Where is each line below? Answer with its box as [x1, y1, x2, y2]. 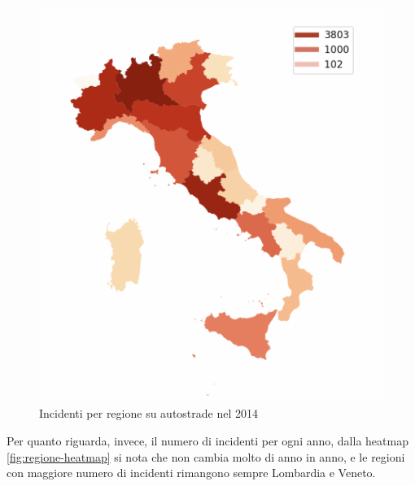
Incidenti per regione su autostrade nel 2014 [39, 405, 258, 422]
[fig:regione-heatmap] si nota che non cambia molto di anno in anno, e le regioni [7, 448, 405, 465]
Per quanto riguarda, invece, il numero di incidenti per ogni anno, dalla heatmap [7, 432, 408, 449]
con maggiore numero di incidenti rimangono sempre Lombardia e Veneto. [7, 464, 376, 481]
